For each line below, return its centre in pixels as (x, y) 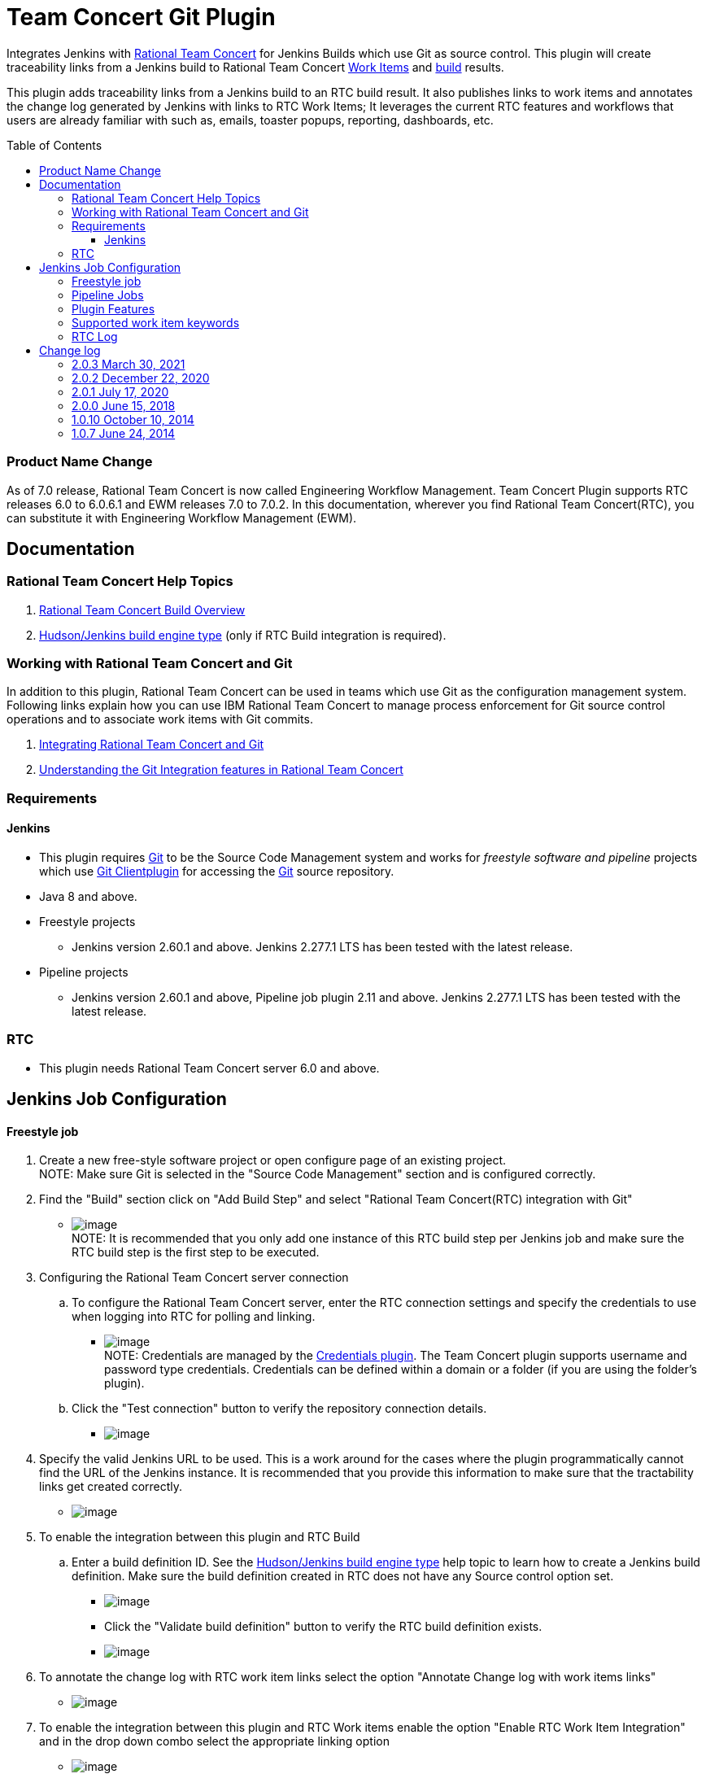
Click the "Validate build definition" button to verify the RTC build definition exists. (323, 1627)
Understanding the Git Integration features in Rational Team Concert (221, 770)
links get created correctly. (111, 1487)
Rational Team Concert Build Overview (142, 610)
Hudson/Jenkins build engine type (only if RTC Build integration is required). (243, 635)
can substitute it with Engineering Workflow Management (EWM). (182, 518)
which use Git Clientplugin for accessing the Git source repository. (217, 872)
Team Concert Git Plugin (141, 17)
